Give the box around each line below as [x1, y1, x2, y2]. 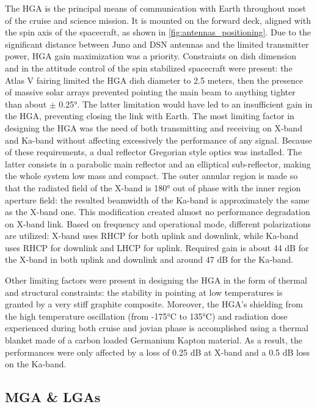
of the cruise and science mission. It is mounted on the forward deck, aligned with [5, 13, 311, 26]
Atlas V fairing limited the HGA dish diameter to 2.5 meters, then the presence [5, 73, 304, 86]
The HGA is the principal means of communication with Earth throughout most [5, 2, 306, 14]
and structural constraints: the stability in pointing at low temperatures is [5, 285, 283, 298]
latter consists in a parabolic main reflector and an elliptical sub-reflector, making [5, 157, 311, 170]
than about [5, 97, 47, 110]
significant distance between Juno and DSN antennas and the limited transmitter [5, 37, 309, 50]
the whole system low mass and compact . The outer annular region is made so [5, 169, 298, 182]
